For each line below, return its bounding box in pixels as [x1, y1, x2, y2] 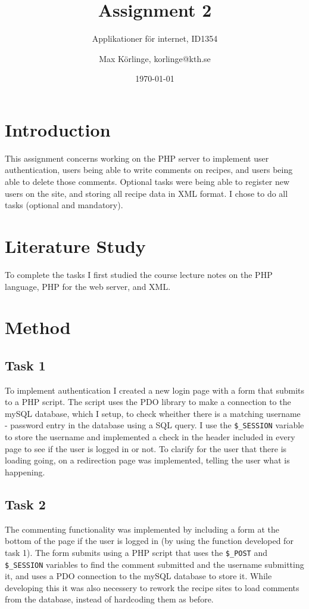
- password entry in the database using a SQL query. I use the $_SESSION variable [5, 419, 304, 431]
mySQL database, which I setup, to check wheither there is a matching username [5, 407, 301, 419]
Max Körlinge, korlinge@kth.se [99, 52, 211, 64]
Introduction [5, 117, 111, 141]
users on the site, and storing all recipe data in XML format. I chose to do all [5, 187, 288, 199]
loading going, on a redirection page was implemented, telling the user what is [5, 454, 290, 466]
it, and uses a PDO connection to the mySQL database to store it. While [5, 570, 272, 582]
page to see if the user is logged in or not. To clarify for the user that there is [5, 442, 287, 455]
